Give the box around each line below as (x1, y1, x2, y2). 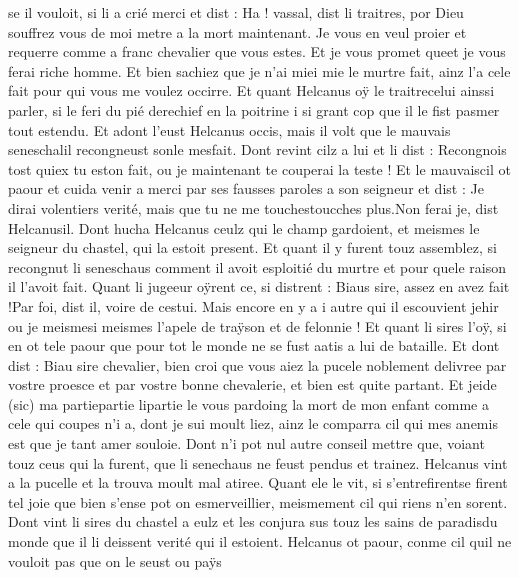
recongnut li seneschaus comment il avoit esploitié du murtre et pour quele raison (8, 256, 506, 277)
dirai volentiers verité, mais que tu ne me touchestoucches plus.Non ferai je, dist (8, 197, 499, 218)
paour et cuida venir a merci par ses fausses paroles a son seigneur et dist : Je (8, 178, 484, 199)
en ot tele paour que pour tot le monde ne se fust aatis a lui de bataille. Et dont (8, 335, 500, 356)
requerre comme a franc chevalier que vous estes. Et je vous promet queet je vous (8, 41, 506, 62)
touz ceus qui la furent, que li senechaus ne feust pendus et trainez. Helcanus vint (8, 452, 508, 473)
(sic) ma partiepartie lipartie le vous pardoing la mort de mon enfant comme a (8, 393, 489, 414)
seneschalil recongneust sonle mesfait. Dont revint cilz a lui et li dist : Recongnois (8, 139, 507, 160)
